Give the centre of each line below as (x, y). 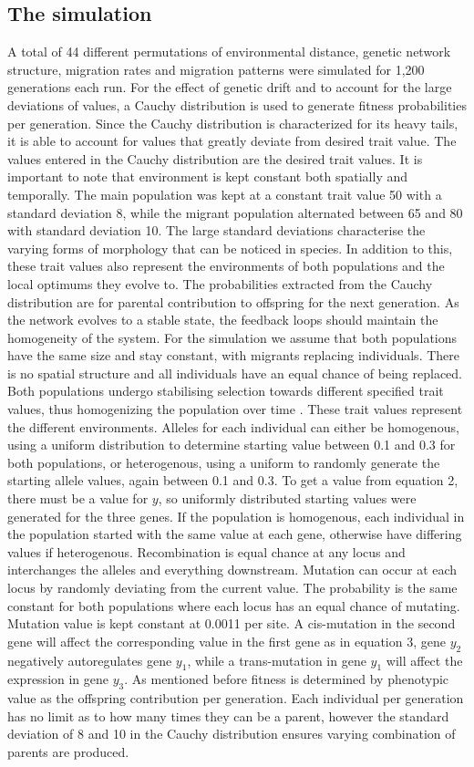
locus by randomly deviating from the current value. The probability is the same (232, 588)
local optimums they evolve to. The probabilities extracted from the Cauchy (220, 283)
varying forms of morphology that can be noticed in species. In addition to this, (230, 248)
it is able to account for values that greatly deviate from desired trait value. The (232, 141)
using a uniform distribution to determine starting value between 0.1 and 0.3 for (232, 445)
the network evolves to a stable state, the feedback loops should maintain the (223, 320)
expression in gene (58, 679)
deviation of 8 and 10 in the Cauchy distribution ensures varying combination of (232, 734)
